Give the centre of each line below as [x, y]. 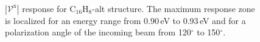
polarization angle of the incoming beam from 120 [98, 32]
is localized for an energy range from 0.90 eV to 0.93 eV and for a [125, 20]
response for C [49, 8]
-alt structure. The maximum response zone [174, 8]
